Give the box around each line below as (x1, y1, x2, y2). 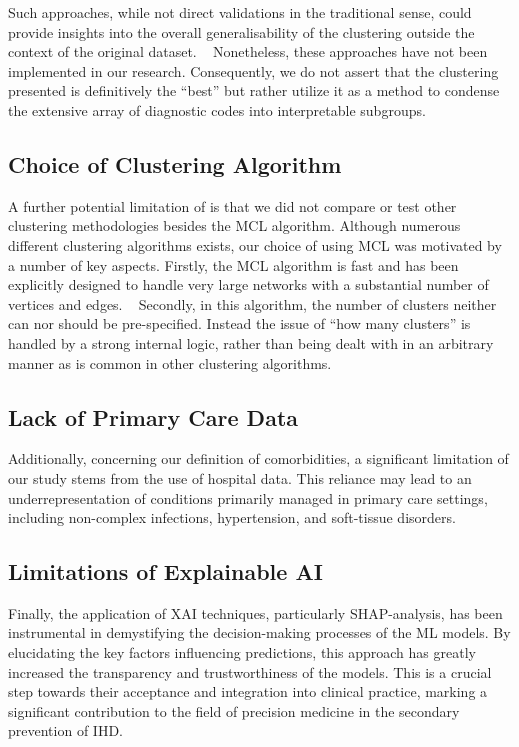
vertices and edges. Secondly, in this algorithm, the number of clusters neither (8, 293, 497, 314)
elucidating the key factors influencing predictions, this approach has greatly (8, 642, 476, 663)
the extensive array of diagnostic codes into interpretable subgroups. (8, 99, 426, 120)
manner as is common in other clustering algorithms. (8, 352, 332, 373)
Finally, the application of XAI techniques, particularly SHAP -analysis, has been (8, 602, 503, 623)
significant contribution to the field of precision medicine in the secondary (8, 700, 460, 721)
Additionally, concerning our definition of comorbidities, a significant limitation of (8, 448, 509, 469)
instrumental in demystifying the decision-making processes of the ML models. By (8, 622, 511, 643)
